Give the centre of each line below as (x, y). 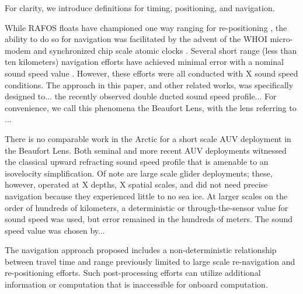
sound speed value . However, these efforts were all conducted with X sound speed (151, 73)
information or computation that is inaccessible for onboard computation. (136, 284)
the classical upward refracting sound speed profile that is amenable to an (137, 162)
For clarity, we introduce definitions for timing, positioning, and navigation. (140, 8)
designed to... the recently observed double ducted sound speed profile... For (141, 96)
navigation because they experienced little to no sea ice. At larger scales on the (146, 196)
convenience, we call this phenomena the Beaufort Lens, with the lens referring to (151, 107)
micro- (281, 39)
